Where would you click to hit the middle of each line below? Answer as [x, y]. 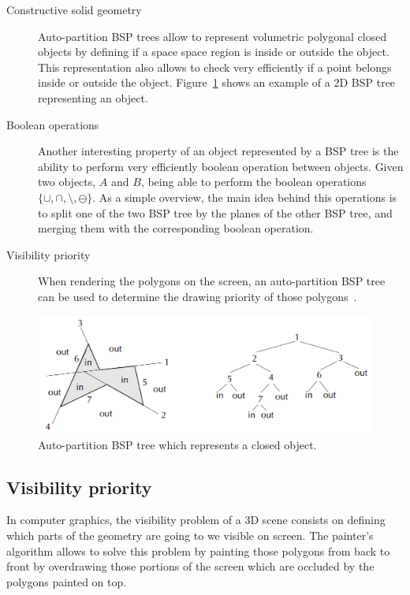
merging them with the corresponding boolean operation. [176, 228]
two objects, [67, 182]
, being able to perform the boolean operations [253, 182]
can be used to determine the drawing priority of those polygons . [198, 296]
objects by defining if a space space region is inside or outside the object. [214, 52]
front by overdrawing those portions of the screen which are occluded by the [190, 566]
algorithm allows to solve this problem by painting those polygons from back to [198, 550]
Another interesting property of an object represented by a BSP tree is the [218, 151]
